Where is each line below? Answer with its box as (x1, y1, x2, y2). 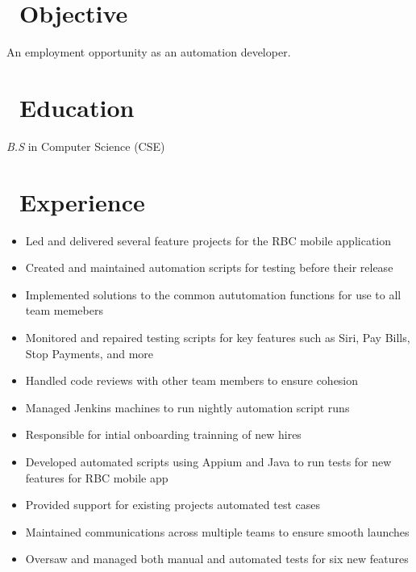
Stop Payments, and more (25, 344, 153, 361)
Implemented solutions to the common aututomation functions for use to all (25, 286, 401, 303)
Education (19, 90, 135, 123)
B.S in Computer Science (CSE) (6, 137, 165, 154)
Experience (19, 185, 145, 218)
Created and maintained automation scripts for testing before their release (25, 259, 393, 276)
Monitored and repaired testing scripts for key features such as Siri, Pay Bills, (25, 328, 410, 345)
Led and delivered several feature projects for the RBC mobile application (25, 232, 392, 248)
